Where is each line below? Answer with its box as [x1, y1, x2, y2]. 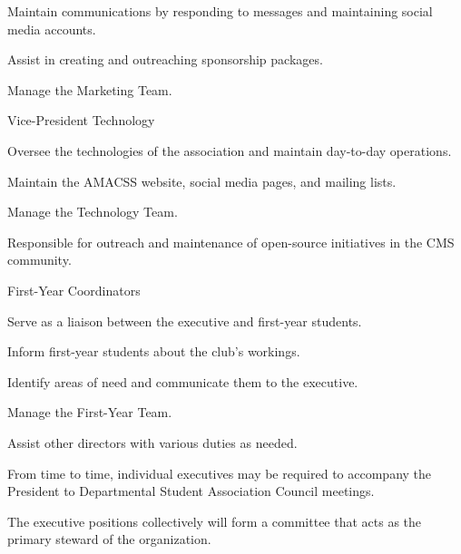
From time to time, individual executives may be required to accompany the [7, 463, 432, 482]
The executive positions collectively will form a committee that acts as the [7, 511, 422, 530]
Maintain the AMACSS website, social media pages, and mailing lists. [7, 171, 397, 190]
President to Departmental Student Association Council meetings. [7, 481, 375, 501]
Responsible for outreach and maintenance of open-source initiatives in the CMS [7, 232, 455, 251]
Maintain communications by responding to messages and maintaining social [7, 2, 433, 20]
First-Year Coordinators [7, 280, 141, 299]
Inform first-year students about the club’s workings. [7, 342, 300, 361]
